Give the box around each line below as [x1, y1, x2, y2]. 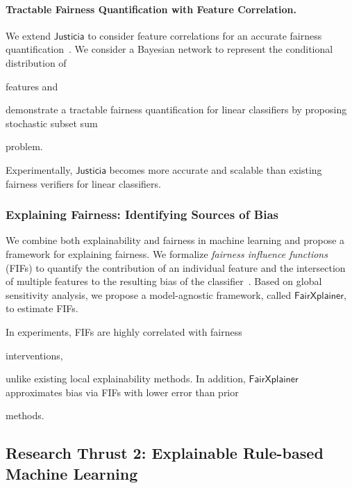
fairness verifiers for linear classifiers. [6, 176, 161, 190]
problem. [6, 139, 43, 154]
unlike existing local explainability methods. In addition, [6, 371, 246, 386]
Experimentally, [6, 162, 73, 177]
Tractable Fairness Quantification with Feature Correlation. [6, 1, 296, 16]
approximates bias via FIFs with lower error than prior [6, 384, 239, 399]
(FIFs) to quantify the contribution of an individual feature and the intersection [6, 260, 346, 275]
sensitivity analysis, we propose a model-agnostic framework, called [6, 287, 292, 302]
